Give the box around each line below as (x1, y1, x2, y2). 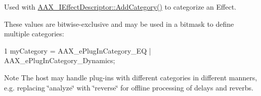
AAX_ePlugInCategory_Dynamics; (4, 55, 115, 66)
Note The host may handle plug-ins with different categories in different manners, (4, 72, 257, 82)
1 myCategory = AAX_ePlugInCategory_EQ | (4, 45, 151, 56)
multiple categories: (4, 28, 64, 39)
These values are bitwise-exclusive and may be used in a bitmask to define (4, 18, 234, 29)
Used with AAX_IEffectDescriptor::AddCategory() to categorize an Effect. (4, 2, 236, 12)
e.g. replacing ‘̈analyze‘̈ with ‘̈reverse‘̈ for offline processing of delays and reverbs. (4, 82, 253, 92)
